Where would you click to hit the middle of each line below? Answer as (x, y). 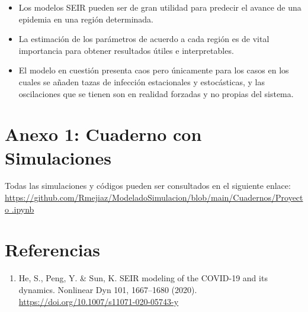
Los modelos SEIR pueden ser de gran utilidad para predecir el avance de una (160, 7)
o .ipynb (20, 209)
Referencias (53, 250)
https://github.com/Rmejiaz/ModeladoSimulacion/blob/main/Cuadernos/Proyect (154, 197)
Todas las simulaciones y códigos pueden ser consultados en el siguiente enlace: (148, 186)
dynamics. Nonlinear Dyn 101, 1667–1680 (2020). (108, 289)
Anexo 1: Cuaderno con (103, 134)
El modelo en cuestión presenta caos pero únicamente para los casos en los (154, 70)
